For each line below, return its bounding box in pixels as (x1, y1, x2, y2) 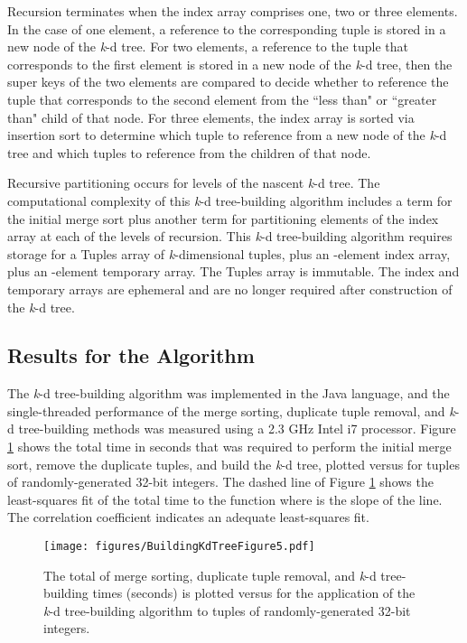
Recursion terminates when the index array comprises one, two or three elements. (7, 2, 458, 20)
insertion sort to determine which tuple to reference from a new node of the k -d (7, 126, 447, 144)
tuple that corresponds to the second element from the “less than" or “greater (7, 89, 437, 108)
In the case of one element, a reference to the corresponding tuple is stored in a (7, 19, 446, 38)
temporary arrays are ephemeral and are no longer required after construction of (7, 279, 453, 298)
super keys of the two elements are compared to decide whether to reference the (7, 72, 449, 91)
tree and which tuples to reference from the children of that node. (7, 143, 371, 162)
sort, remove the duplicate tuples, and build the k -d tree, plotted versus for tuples (7, 454, 460, 473)
